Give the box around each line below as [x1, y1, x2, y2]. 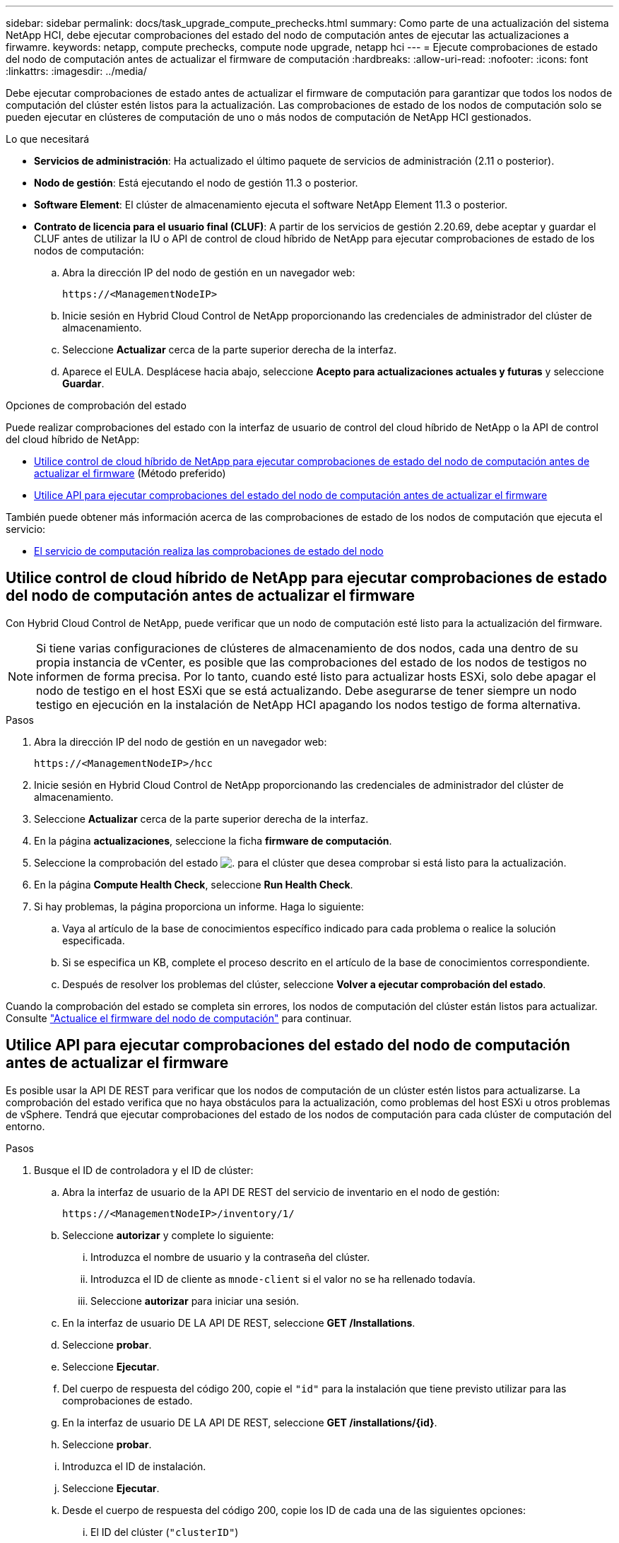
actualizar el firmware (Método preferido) [34, 467, 226, 479]
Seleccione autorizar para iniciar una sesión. [90, 1294, 300, 1307]
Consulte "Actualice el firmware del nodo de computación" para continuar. [6, 1011, 352, 1024]
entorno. [6, 1120, 45, 1132]
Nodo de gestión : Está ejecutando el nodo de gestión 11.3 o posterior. [34, 177, 358, 189]
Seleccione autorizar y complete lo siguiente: [62, 1228, 274, 1241]
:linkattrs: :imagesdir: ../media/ [6, 65, 147, 77]
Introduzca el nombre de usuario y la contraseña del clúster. [90, 1250, 370, 1263]
